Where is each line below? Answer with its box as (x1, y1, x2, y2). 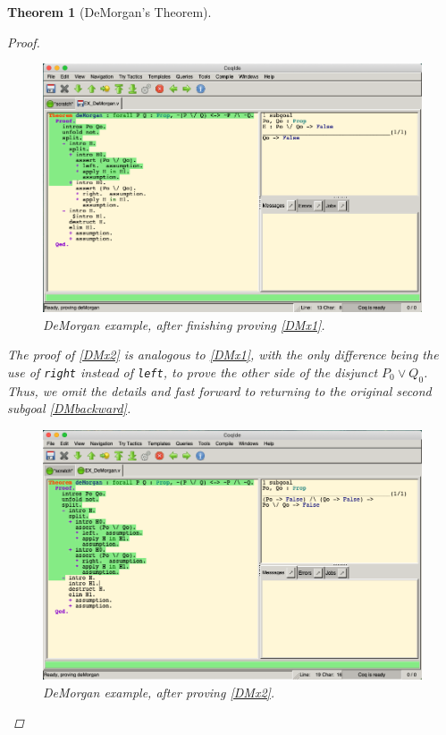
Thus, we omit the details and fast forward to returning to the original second (7, 381, 432, 400)
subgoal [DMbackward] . (7, 399, 131, 418)
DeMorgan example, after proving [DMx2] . (43, 682, 275, 701)
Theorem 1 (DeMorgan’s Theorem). (7, 3, 212, 21)
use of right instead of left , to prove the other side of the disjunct (7, 363, 378, 381)
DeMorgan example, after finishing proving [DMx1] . (43, 315, 325, 334)
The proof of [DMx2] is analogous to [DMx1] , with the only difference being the (7, 345, 439, 364)
